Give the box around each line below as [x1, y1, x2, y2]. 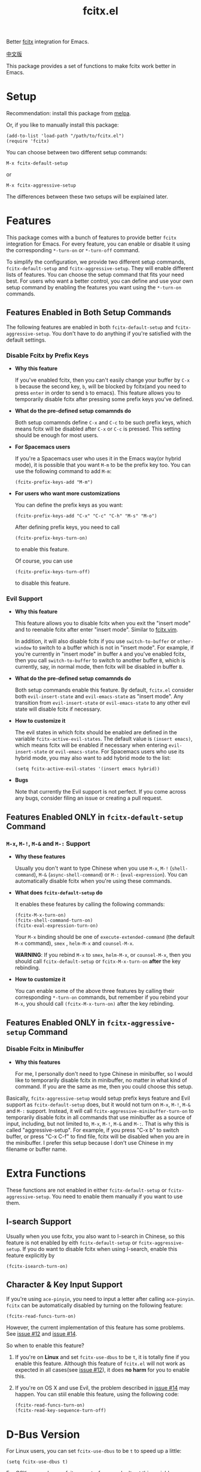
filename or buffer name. [6, 1145, 68, 1153]
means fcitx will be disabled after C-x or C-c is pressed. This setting [14, 425, 181, 433]
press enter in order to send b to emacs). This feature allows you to [14, 389, 181, 397]
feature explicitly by [6, 1252, 55, 1259]
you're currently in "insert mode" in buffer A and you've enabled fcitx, [14, 650, 186, 658]
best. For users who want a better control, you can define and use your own [6, 277, 193, 285]
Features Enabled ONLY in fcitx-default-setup [6, 812, 184, 822]
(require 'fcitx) [6, 138, 50, 145]
